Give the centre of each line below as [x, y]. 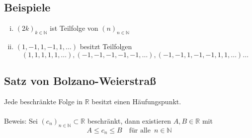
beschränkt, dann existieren [129, 120]
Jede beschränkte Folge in [43, 101]
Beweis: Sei [21, 120]
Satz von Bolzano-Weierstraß [80, 80]
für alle [140, 130]
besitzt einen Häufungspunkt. [136, 101]
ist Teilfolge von [74, 28]
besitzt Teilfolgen [106, 46]
